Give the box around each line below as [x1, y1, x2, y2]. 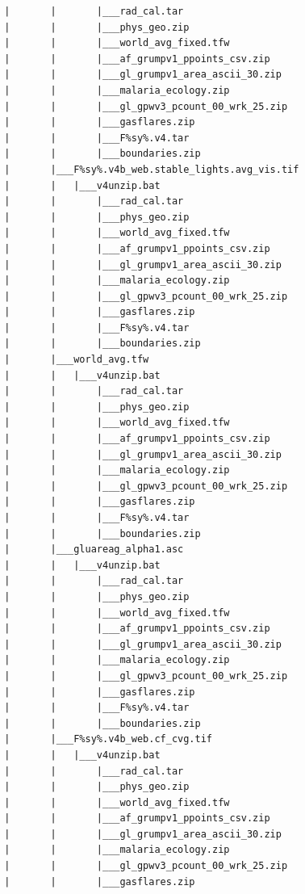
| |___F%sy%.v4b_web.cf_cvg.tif [4, 733, 212, 745]
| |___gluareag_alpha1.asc [4, 544, 184, 556]
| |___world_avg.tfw [4, 354, 149, 366]
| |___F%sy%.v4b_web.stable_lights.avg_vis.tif [4, 163, 299, 175]
